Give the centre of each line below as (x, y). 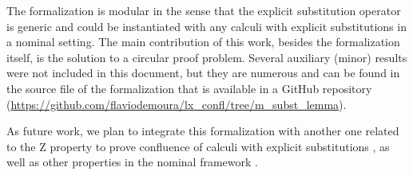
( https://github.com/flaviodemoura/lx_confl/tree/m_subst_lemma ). (177, 104)
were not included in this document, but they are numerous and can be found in (203, 73)
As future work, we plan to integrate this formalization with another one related (203, 131)
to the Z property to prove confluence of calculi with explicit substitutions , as (198, 146)
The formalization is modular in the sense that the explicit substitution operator (204, 10)
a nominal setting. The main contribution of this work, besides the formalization (203, 42)
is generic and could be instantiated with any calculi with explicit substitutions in (206, 26)
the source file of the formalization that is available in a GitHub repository (189, 88)
